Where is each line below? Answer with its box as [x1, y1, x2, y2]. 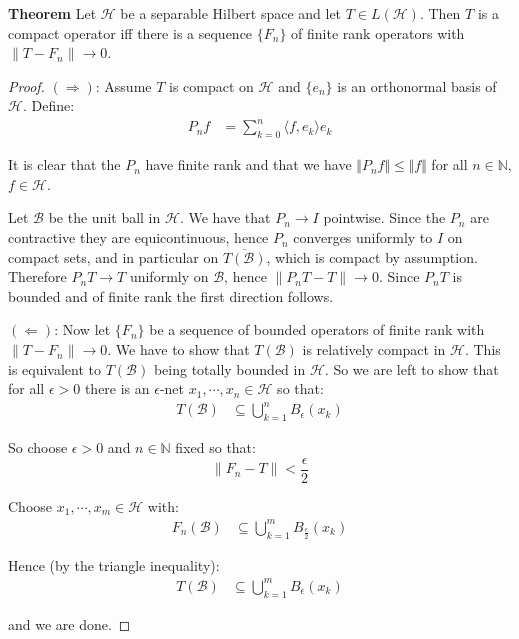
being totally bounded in [153, 358, 306, 379]
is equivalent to [8, 358, 102, 379]
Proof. [8, 75, 45, 96]
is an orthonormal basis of [337, 75, 497, 96]
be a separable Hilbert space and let [120, 3, 342, 23]
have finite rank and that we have [145, 154, 352, 175]
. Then [419, 3, 461, 23]
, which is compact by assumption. [266, 246, 478, 267]
